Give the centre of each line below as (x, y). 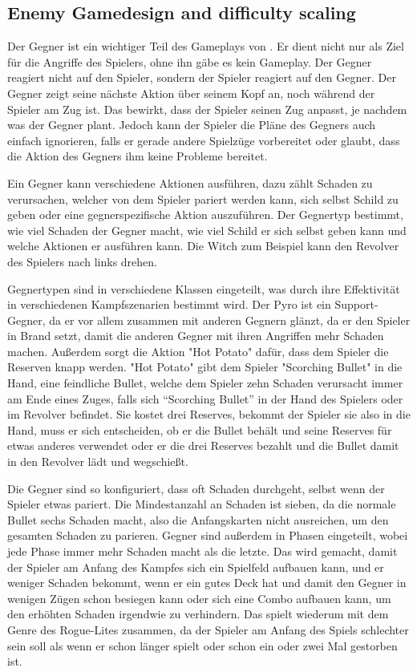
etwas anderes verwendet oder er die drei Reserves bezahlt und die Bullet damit (203, 445)
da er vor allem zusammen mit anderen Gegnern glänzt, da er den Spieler (230, 320)
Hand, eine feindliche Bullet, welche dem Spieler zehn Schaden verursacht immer (205, 383)
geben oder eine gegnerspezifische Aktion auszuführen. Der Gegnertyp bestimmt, (205, 215)
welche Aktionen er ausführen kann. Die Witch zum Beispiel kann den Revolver (203, 246)
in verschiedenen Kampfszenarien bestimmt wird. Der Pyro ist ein (169, 304)
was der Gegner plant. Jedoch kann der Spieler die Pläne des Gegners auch (192, 125)
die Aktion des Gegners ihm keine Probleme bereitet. (138, 156)
